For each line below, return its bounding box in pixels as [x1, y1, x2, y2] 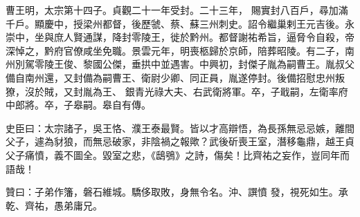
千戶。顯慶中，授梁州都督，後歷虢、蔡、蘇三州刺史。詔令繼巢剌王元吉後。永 [6, 16, 354, 30]
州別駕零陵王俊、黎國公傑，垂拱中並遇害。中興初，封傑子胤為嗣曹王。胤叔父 [6, 57, 354, 71]
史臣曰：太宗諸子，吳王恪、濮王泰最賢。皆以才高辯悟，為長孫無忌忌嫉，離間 [6, 120, 354, 135]
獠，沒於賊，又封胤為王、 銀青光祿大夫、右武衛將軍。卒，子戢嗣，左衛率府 [6, 84, 348, 98]
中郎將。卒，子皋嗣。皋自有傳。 [6, 97, 151, 112]
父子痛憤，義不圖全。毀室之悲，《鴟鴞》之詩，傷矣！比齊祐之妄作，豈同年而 [6, 147, 350, 162]
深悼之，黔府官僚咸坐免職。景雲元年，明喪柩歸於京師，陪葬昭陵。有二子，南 [6, 43, 354, 57]
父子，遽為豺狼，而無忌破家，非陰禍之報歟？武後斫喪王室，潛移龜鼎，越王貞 [6, 134, 354, 149]
